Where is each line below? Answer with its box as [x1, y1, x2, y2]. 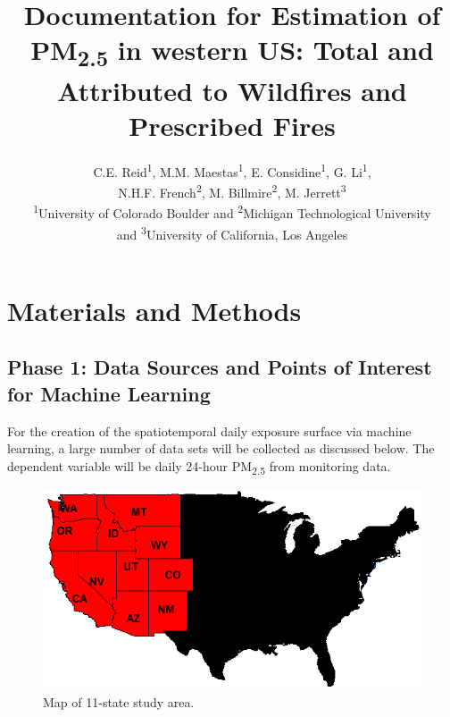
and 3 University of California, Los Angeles [116, 222, 348, 243]
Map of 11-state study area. [43, 692, 195, 711]
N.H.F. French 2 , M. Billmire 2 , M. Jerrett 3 [118, 181, 346, 201]
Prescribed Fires [129, 106, 336, 143]
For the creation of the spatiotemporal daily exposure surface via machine [7, 421, 412, 440]
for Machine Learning [7, 379, 211, 407]
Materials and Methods [7, 291, 302, 328]
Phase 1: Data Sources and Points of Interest [7, 353, 432, 381]
